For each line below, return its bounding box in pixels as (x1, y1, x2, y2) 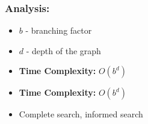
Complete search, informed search (19, 108, 143, 120)
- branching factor (25, 24, 92, 37)
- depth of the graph (26, 44, 101, 57)
